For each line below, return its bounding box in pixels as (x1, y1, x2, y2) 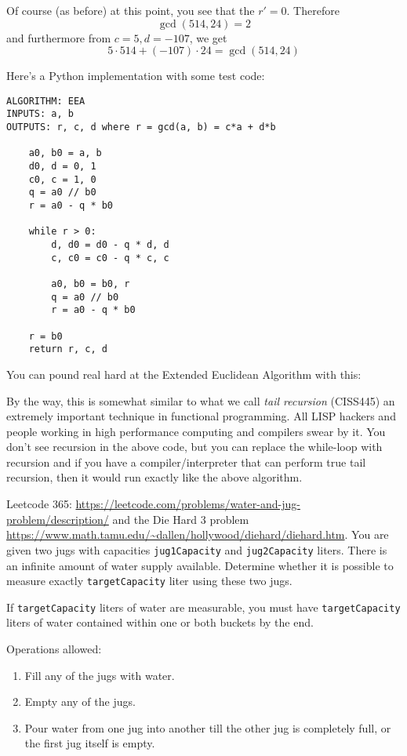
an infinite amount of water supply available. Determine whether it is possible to (6, 557, 394, 573)
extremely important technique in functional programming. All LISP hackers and (6, 408, 396, 424)
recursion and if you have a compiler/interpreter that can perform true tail (6, 453, 366, 470)
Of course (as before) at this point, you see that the (6, 2, 255, 18)
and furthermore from (6, 29, 111, 45)
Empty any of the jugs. (24, 693, 136, 710)
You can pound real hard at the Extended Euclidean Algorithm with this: (6, 365, 362, 382)
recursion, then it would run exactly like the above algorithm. (6, 469, 303, 485)
